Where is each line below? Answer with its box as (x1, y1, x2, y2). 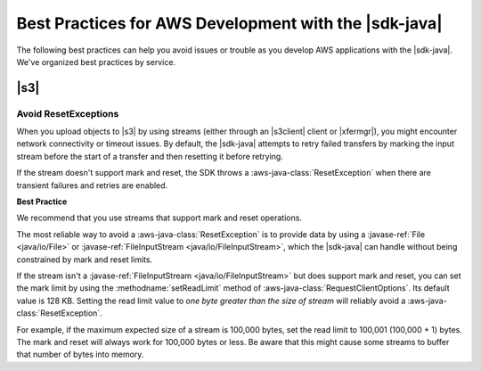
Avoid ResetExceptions (16, 107, 119, 120)
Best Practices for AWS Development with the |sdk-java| (16, 13, 443, 33)
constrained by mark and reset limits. (16, 254, 153, 265)
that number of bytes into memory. (16, 349, 144, 360)
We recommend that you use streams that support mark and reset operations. (16, 212, 303, 223)
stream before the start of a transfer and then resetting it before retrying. (16, 151, 284, 161)
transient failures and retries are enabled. (16, 179, 168, 191)
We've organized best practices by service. (16, 56, 176, 67)
